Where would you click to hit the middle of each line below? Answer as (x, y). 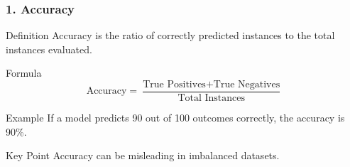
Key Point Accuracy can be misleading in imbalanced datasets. (143, 155)
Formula (24, 73)
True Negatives (247, 85)
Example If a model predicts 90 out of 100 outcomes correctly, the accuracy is (175, 118)
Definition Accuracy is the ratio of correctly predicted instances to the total (170, 35)
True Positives (174, 85)
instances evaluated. (49, 49)
